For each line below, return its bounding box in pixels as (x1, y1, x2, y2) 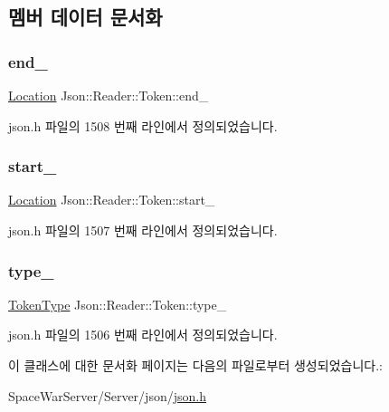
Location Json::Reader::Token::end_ (8, 86, 209, 104)
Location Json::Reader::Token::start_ (8, 190, 215, 209)
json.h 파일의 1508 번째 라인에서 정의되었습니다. (8, 116, 278, 135)
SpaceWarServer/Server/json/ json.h (8, 386, 206, 405)
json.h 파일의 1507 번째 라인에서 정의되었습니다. (8, 221, 278, 239)
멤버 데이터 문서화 (8, 3, 163, 31)
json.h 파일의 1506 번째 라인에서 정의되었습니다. (8, 325, 278, 344)
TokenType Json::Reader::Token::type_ (8, 294, 227, 313)
